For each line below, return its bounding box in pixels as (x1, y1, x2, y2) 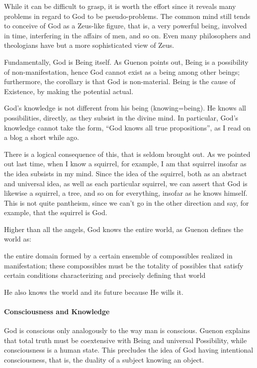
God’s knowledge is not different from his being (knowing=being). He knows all (4, 103, 247, 113)
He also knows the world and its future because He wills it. (4, 286, 183, 297)
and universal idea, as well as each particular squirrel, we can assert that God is (4, 178, 248, 188)
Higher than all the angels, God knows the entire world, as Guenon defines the (4, 224, 244, 234)
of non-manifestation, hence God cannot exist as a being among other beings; (4, 66, 240, 77)
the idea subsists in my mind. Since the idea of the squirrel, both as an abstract (4, 168, 247, 178)
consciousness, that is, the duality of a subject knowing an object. (4, 355, 204, 365)
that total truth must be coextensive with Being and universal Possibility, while (4, 335, 247, 345)
